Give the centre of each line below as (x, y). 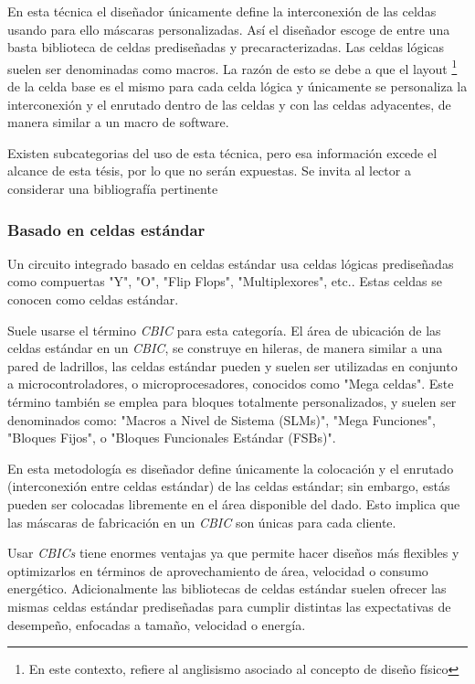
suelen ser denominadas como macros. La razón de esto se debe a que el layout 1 (232, 67)
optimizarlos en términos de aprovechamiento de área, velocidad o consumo (218, 570)
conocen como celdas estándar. (93, 299)
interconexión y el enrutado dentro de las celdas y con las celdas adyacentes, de (229, 104)
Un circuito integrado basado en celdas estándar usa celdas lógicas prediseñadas (231, 263)
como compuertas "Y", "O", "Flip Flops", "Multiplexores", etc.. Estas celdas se (225, 281)
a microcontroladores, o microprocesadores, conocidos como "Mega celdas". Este (231, 384)
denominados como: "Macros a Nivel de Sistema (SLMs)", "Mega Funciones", (222, 419)
